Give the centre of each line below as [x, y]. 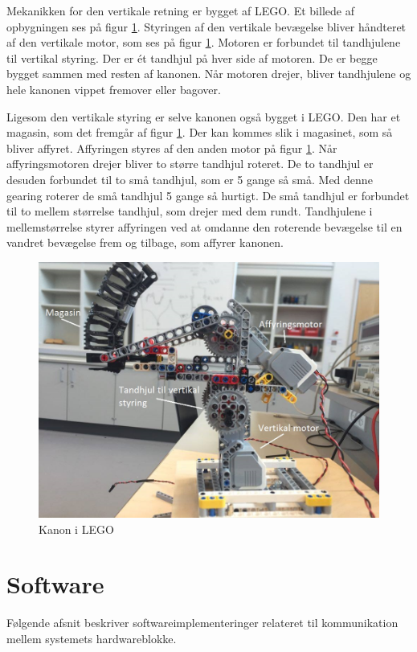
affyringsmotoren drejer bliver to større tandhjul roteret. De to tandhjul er [190, 164]
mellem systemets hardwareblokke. [92, 638]
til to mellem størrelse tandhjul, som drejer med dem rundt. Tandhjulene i [190, 211]
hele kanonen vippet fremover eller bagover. [114, 89]
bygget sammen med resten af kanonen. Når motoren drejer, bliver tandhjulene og [209, 74]
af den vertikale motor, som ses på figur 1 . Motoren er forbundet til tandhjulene [204, 42]
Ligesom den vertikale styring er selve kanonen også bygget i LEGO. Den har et [204, 116]
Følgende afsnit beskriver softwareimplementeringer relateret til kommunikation [202, 623]
